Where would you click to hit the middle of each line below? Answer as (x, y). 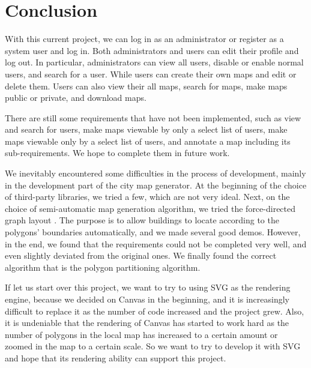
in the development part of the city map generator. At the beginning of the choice (156, 185)
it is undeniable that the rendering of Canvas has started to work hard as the (147, 323)
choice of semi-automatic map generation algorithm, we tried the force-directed (150, 208)
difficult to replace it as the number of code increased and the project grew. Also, (155, 311)
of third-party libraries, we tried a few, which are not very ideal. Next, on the (147, 197)
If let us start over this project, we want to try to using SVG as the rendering (148, 287)
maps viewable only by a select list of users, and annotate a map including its (148, 141)
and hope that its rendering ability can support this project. (116, 357)
